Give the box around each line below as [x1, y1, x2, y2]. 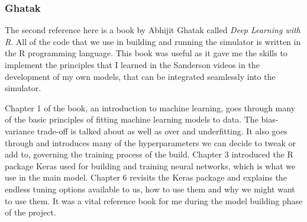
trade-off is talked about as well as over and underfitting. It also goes [37, 124, 287, 137]
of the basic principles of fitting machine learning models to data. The [5, 113, 258, 126]
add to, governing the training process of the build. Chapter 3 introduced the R [5, 148, 293, 160]
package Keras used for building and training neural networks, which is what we [5, 159, 296, 172]
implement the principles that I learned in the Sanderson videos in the [5, 59, 260, 70]
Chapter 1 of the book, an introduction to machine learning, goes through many [5, 101, 296, 114]
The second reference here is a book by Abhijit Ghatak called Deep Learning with [5, 24, 300, 36]
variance [5, 124, 35, 137]
